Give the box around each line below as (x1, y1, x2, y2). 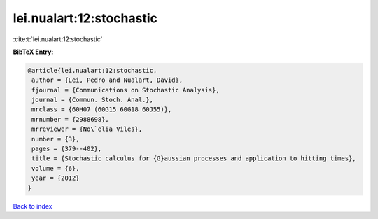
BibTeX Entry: (13, 48, 54, 56)
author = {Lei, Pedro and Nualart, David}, (31, 76, 183, 84)
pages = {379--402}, (31, 145, 102, 153)
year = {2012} (31, 174, 80, 182)
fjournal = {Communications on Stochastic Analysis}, (31, 86, 220, 94)
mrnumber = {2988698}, (31, 115, 110, 123)
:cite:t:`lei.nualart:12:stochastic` (13, 35, 103, 43)
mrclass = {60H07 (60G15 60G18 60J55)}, (31, 106, 172, 113)
